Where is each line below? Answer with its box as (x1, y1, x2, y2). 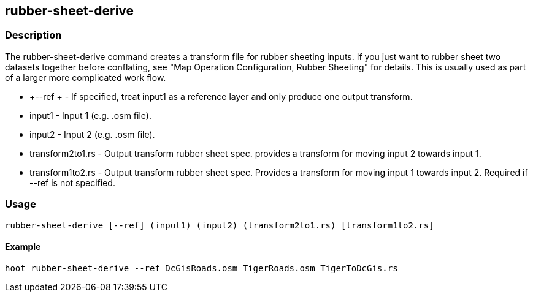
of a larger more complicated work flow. (5, 72, 166, 83)
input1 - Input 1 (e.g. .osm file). (29, 110, 151, 121)
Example (5, 241, 41, 252)
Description (5, 29, 62, 42)
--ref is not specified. (29, 177, 115, 188)
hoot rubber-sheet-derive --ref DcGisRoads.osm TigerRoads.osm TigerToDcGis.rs (5, 263, 398, 273)
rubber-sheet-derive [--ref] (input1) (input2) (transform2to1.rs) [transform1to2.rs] (5, 220, 434, 230)
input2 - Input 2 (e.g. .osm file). (29, 129, 155, 140)
